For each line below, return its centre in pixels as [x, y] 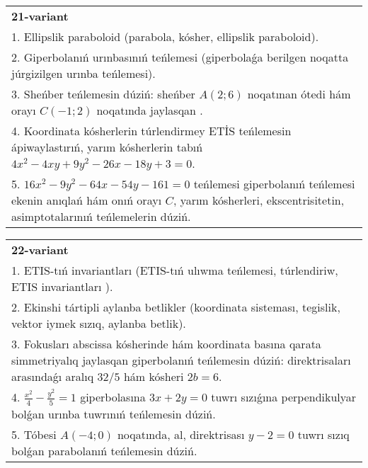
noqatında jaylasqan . [150, 110]
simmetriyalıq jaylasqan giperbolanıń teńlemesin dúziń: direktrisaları [181, 360]
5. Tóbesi [34, 434]
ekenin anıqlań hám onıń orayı [87, 200]
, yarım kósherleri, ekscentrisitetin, [259, 200]
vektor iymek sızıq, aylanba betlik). [99, 323]
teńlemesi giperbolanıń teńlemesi [274, 184]
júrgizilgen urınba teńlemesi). [84, 73]
